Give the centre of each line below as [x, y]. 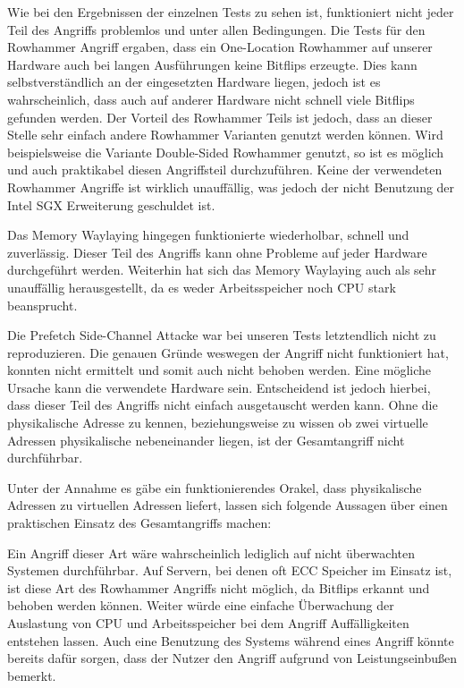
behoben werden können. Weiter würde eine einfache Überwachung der [201, 605]
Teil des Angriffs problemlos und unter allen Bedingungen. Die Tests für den [216, 29]
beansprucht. [42, 305]
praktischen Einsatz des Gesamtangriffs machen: [139, 523]
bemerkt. [32, 675]
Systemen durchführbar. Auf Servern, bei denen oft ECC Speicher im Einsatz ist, [230, 570]
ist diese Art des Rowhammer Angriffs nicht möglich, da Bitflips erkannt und [219, 587]
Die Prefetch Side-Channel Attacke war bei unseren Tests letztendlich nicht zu [222, 335]
